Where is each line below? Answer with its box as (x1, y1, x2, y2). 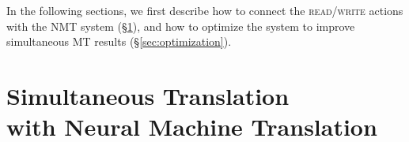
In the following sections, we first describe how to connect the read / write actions (6, 2, 403, 18)
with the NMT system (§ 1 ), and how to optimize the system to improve (6, 17, 355, 34)
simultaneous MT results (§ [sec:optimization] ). (6, 33, 232, 50)
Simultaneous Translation (6, 79, 290, 111)
